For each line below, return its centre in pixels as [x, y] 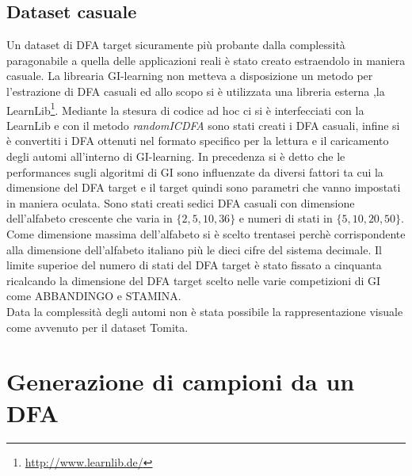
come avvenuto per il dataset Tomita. [97, 327]
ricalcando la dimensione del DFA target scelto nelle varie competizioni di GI [194, 280]
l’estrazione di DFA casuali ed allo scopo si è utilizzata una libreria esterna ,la [196, 91]
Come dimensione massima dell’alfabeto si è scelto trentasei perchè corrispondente [206, 233]
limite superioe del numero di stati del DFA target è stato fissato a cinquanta [194, 265]
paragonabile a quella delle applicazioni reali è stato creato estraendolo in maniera [206, 60]
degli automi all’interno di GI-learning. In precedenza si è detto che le [176, 156]
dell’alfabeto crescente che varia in [90, 218]
